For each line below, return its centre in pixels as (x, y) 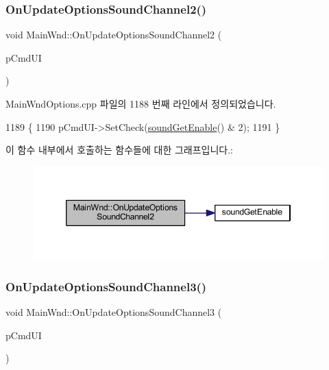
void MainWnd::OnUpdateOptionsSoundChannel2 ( (114, 35)
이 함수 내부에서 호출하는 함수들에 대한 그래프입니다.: (119, 150)
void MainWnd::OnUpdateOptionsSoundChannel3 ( (114, 312)
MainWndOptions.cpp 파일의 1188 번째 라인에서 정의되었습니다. (141, 103)
